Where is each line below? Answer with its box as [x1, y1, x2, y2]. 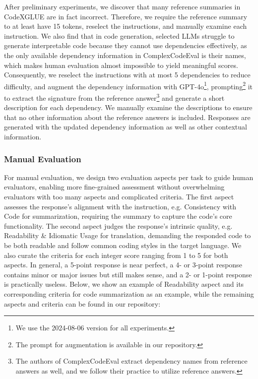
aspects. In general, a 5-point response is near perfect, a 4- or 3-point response [4, 259, 242, 270]
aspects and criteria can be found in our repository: [4, 298, 161, 309]
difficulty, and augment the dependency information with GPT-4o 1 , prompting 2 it [4, 79, 253, 91]
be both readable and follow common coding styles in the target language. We [4, 240, 242, 250]
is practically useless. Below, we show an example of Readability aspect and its [4, 279, 244, 289]
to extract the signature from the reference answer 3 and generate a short [4, 91, 225, 103]
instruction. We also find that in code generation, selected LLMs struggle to [4, 30, 235, 41]
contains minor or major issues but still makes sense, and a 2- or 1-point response [4, 269, 252, 279]
